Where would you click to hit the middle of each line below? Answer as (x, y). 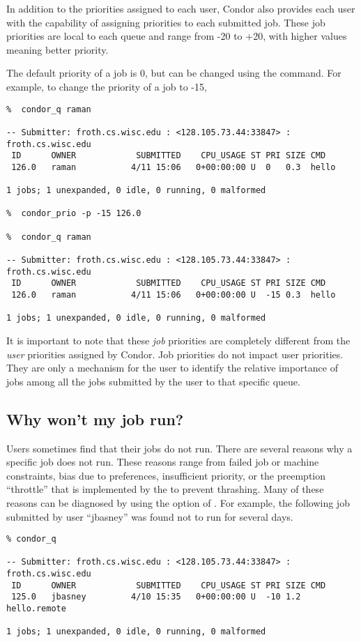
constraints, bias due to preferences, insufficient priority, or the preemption (166, 475)
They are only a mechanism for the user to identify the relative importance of (172, 368)
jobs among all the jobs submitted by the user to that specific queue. (153, 381)
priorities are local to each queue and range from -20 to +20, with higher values (177, 36)
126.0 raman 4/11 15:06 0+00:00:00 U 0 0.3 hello (174, 167)
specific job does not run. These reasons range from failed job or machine (163, 462)
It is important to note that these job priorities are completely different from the (178, 341)
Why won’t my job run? (95, 419)
